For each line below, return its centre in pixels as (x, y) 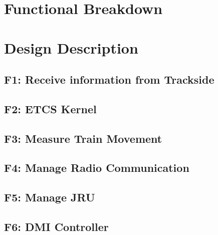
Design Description (71, 47)
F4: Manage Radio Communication (97, 168)
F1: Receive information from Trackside (109, 79)
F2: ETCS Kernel (50, 108)
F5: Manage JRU (50, 197)
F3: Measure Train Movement (83, 138)
